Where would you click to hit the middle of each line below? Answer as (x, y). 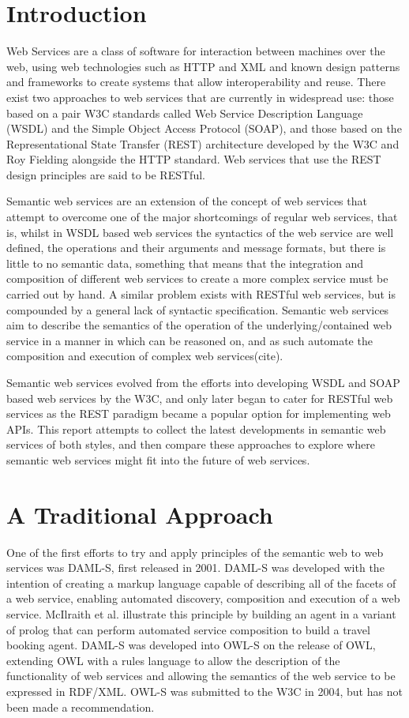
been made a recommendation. (81, 707)
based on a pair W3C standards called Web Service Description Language (185, 113)
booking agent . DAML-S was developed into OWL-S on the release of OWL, (191, 645)
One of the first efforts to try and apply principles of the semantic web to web (195, 552)
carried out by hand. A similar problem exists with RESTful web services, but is (201, 294)
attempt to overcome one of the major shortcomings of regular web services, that (202, 217)
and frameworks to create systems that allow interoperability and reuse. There (196, 82)
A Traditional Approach (140, 514)
